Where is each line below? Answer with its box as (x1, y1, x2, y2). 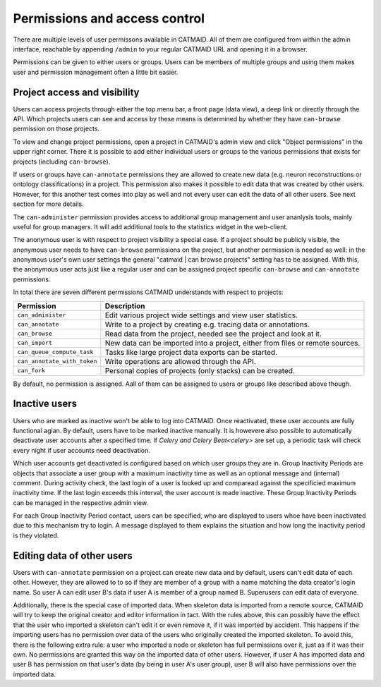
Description (104, 300, 145, 310)
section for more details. (13, 200, 84, 208)
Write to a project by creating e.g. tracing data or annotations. (104, 320, 310, 329)
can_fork (17, 367, 46, 375)
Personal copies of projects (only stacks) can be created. (104, 365, 296, 375)
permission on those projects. (13, 124, 100, 133)
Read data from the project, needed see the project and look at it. (104, 329, 322, 339)
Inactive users (13, 398, 78, 410)
